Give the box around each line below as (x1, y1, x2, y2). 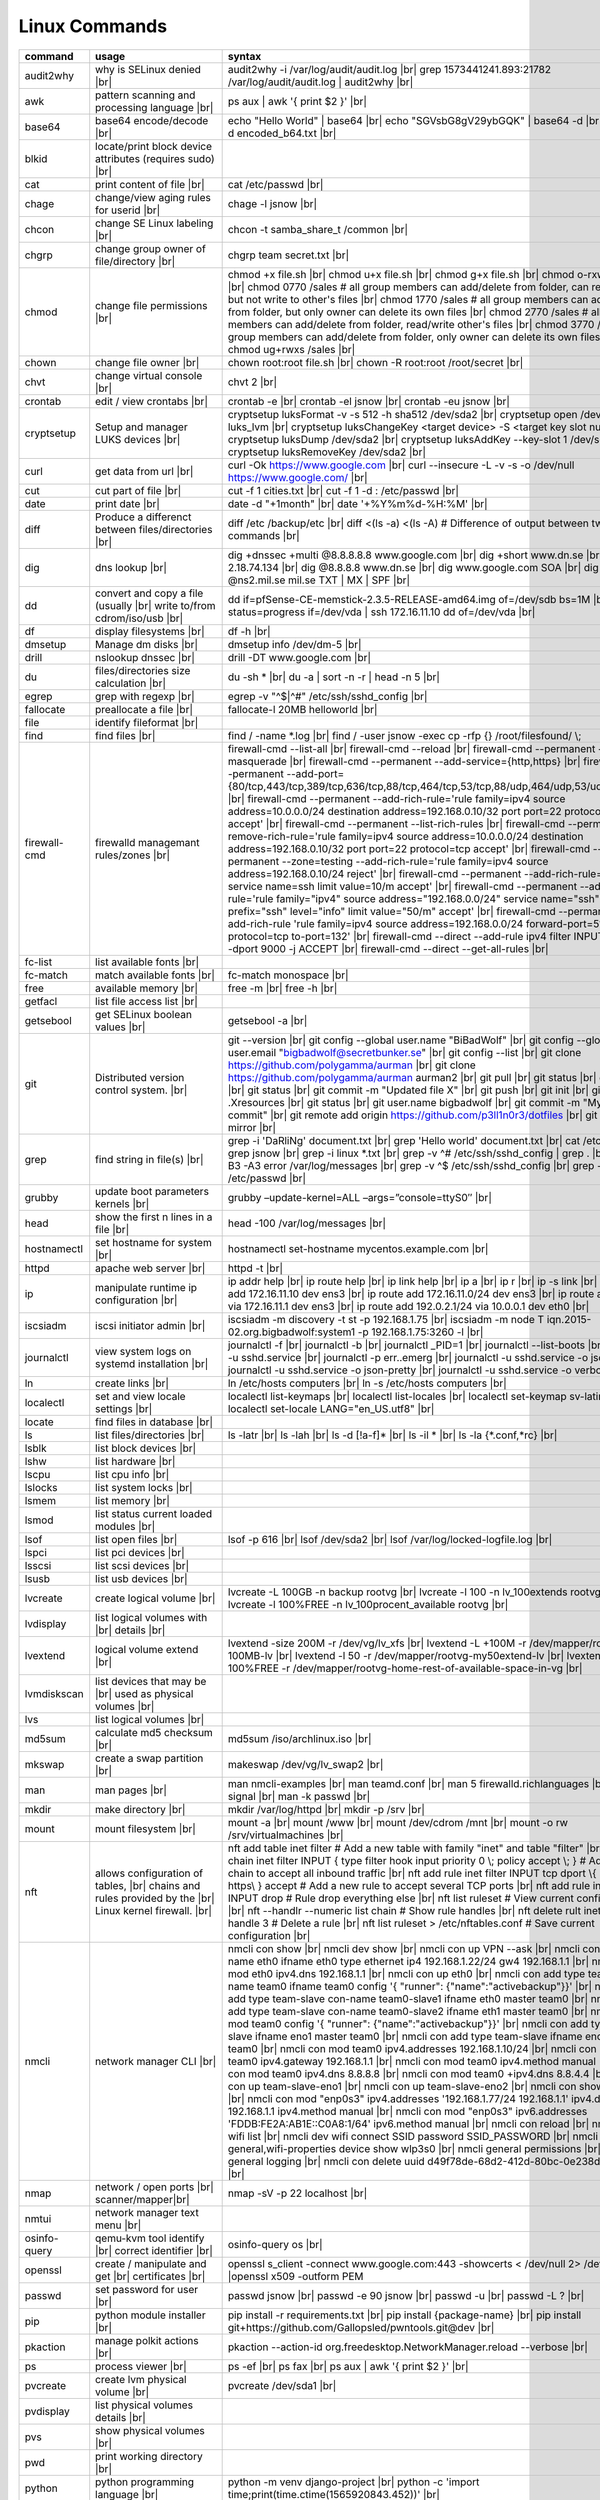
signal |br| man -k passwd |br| (227, 1789, 371, 1803)
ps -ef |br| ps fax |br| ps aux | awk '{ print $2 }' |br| (227, 2359, 469, 2373)
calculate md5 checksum (95, 1725, 214, 1739)
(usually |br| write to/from (95, 598, 216, 612)
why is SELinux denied (95, 62, 202, 76)
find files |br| (95, 728, 156, 742)
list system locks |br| (95, 1480, 194, 1494)
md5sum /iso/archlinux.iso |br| (227, 1731, 372, 1745)
